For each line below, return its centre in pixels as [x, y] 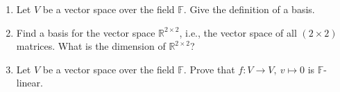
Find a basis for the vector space [86, 32]
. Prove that [209, 69]
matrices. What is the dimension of [91, 46]
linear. [29, 83]
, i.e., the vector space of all [238, 32]
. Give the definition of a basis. [249, 9]
